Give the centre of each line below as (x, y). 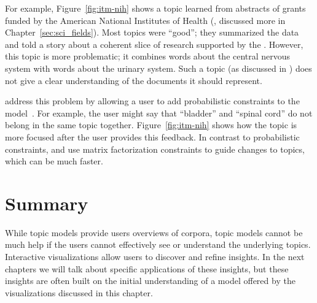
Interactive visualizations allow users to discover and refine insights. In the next (155, 257)
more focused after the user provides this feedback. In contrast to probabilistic (152, 136)
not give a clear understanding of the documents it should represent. (134, 80)
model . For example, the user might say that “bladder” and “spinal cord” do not (159, 113)
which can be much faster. (54, 161)
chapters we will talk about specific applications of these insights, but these (147, 268)
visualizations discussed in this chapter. (79, 292)
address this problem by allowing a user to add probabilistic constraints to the (152, 101)
